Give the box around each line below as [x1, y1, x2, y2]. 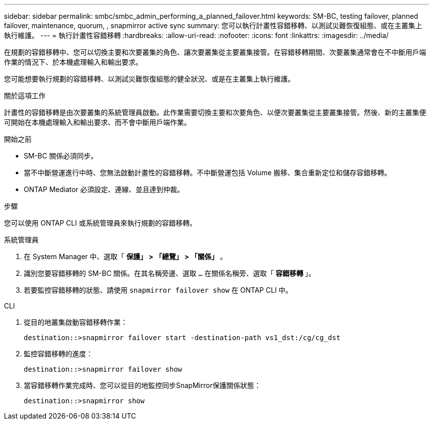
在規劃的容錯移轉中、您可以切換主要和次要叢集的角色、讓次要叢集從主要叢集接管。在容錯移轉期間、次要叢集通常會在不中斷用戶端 [4, 48, 426, 56]
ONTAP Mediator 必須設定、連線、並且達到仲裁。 [24, 185, 184, 193]
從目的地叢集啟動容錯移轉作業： [24, 318, 128, 326]
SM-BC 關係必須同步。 [24, 152, 98, 160]
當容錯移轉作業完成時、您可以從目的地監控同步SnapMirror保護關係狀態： [24, 381, 261, 389]
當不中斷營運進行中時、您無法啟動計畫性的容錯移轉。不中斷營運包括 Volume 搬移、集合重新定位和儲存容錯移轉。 [24, 168, 391, 177]
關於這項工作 [4, 91, 45, 100]
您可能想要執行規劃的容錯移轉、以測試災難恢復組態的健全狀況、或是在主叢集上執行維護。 [4, 75, 295, 83]
